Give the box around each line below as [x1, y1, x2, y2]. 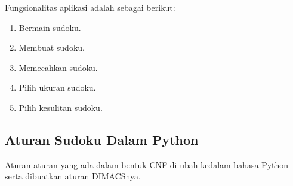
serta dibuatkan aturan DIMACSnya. [5, 170, 141, 182]
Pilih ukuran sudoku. [18, 81, 96, 94]
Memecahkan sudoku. [18, 61, 98, 73]
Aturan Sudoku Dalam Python [5, 130, 199, 148]
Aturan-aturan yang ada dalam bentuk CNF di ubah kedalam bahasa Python [5, 158, 289, 170]
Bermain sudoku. [18, 21, 81, 33]
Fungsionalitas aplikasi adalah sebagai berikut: [5, 1, 175, 13]
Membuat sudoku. [18, 41, 85, 54]
